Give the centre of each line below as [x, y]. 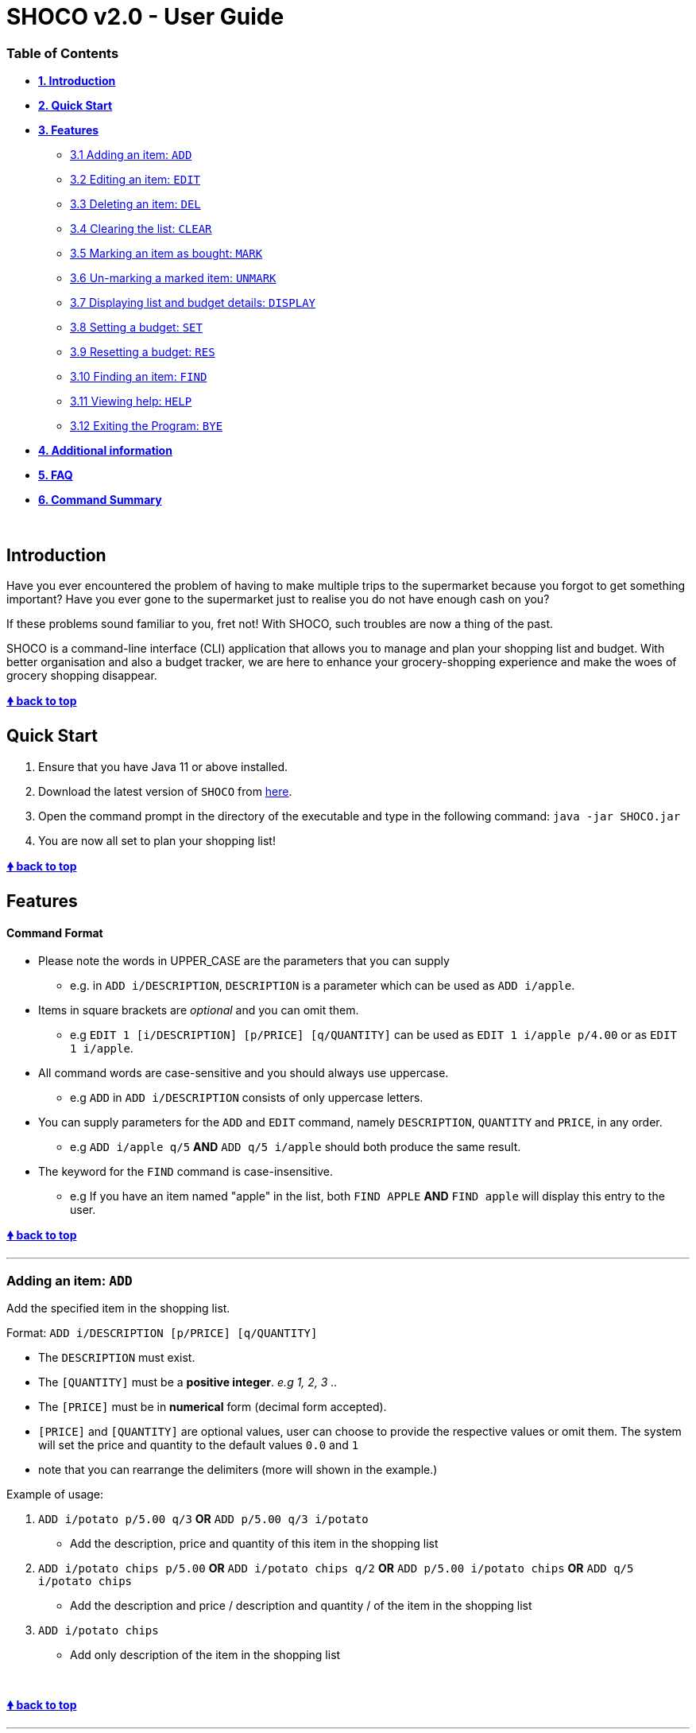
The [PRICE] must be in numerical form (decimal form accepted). [213, 1407]
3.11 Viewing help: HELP [131, 401]
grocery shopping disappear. [82, 675]
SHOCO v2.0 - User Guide [145, 17]
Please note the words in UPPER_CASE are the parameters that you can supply [244, 961]
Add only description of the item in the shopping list [205, 1655]
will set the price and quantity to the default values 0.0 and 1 [199, 1445]
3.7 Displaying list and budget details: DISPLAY [193, 303]
